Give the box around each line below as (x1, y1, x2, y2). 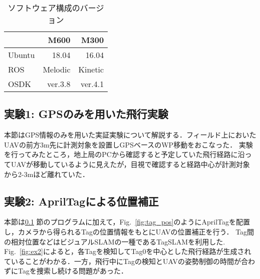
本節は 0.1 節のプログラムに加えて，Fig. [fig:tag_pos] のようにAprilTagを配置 (4, 216, 250, 227)
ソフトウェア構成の (8, 2, 80, 13)
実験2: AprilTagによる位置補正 (4, 193, 159, 208)
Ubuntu (8, 49, 35, 60)
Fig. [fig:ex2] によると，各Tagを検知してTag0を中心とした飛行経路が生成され (4, 246, 251, 256)
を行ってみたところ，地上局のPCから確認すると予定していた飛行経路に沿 (4, 149, 245, 159)
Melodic (43, 63, 71, 75)
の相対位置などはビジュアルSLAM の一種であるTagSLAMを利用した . (4, 236, 225, 246)
